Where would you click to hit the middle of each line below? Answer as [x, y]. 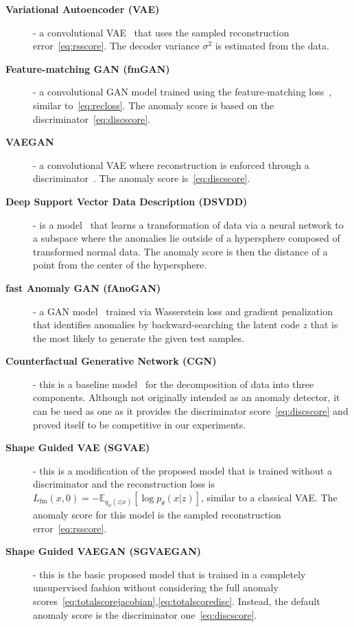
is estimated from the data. [272, 46]
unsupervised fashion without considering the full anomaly [156, 588]
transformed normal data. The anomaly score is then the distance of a [180, 251]
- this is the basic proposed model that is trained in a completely [169, 574]
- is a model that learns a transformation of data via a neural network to [188, 224]
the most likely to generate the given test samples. [139, 338]
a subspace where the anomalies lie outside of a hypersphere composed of [187, 238]
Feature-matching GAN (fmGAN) [88, 68]
